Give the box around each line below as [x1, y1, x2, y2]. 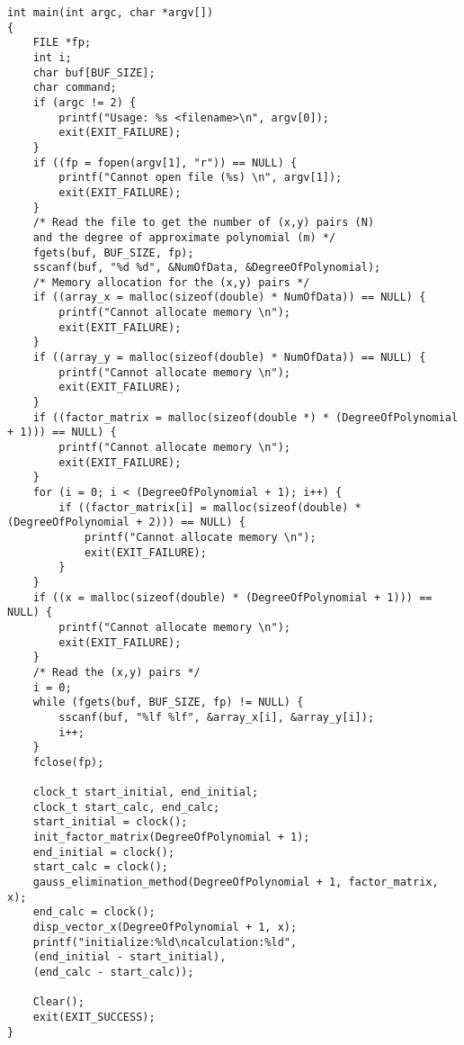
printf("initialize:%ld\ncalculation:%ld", [32, 935, 298, 949]
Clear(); [32, 995, 85, 1009]
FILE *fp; [32, 36, 92, 50]
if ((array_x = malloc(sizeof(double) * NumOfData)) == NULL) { [32, 291, 426, 304]
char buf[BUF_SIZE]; [32, 66, 156, 79]
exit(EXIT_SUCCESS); [32, 1010, 156, 1023]
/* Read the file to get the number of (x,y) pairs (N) [32, 216, 375, 230]
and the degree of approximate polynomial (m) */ [32, 230, 336, 244]
